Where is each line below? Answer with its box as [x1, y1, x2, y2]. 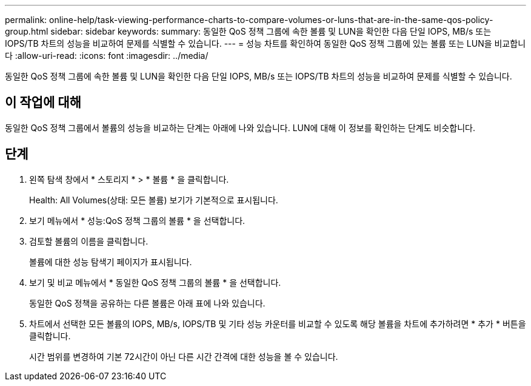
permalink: [5, 15, 47, 25]
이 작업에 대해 [5, 95, 81, 110]
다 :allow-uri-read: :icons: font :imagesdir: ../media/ [5, 50, 209, 61]
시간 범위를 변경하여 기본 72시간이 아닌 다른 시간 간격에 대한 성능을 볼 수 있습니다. [29, 351, 338, 362]
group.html [5, 26, 48, 36]
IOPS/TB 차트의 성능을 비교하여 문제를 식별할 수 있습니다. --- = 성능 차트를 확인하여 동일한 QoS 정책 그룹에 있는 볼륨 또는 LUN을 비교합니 [5, 38, 526, 49]
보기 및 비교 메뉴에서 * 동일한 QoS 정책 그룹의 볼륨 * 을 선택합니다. [29, 277, 281, 288]
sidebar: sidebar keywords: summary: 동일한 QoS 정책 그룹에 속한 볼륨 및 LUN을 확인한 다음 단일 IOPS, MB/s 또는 [50, 26, 492, 36]
